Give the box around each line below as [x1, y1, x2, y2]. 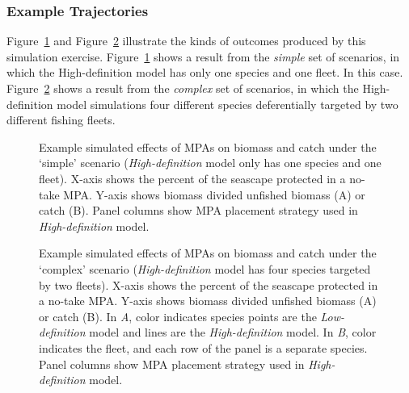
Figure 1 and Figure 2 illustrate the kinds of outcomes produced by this [6, 32, 366, 49]
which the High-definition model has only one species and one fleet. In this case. [6, 64, 403, 81]
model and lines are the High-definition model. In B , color [89, 324, 377, 341]
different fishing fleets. [6, 111, 116, 128]
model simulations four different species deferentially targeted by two [57, 95, 398, 112]
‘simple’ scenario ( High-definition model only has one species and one [39, 154, 382, 171]
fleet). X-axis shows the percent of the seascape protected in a [39, 169, 346, 186]
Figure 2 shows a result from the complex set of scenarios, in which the [6, 80, 359, 96]
